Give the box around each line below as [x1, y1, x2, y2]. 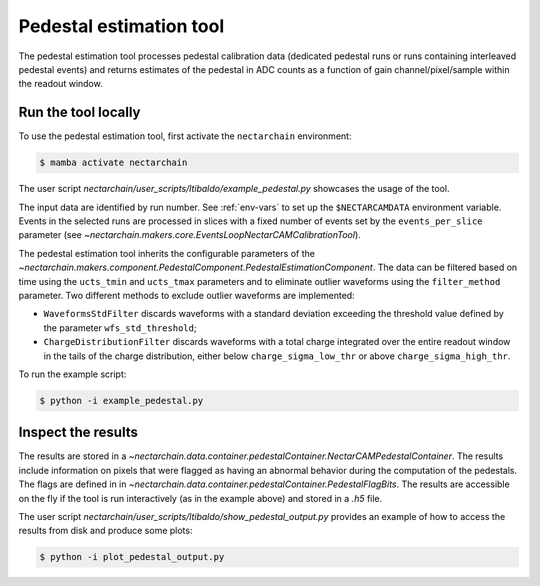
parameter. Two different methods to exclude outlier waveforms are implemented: [18, 289, 355, 301]
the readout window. [18, 78, 104, 90]
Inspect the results [18, 424, 139, 441]
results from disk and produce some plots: [18, 525, 193, 537]
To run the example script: [18, 368, 127, 380]
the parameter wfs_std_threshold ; [43, 321, 197, 334]
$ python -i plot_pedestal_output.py [39, 551, 225, 563]
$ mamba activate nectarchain [39, 157, 188, 169]
